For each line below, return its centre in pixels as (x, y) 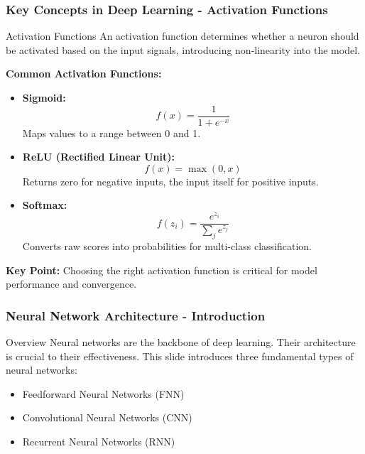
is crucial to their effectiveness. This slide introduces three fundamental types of (180, 356)
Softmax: (45, 205)
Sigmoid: (44, 97)
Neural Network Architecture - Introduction (136, 315)
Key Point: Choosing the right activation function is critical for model (162, 270)
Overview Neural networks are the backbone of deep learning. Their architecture (181, 341)
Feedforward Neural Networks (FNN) (103, 393)
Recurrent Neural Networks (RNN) (99, 441)
